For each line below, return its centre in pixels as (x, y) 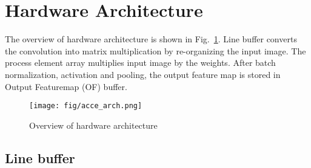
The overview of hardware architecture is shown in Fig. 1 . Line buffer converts (151, 39)
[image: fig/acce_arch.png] (86, 106)
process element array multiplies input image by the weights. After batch (140, 63)
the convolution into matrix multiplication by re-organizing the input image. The (155, 50)
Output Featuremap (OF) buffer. (66, 86)
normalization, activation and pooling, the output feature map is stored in (143, 74)
